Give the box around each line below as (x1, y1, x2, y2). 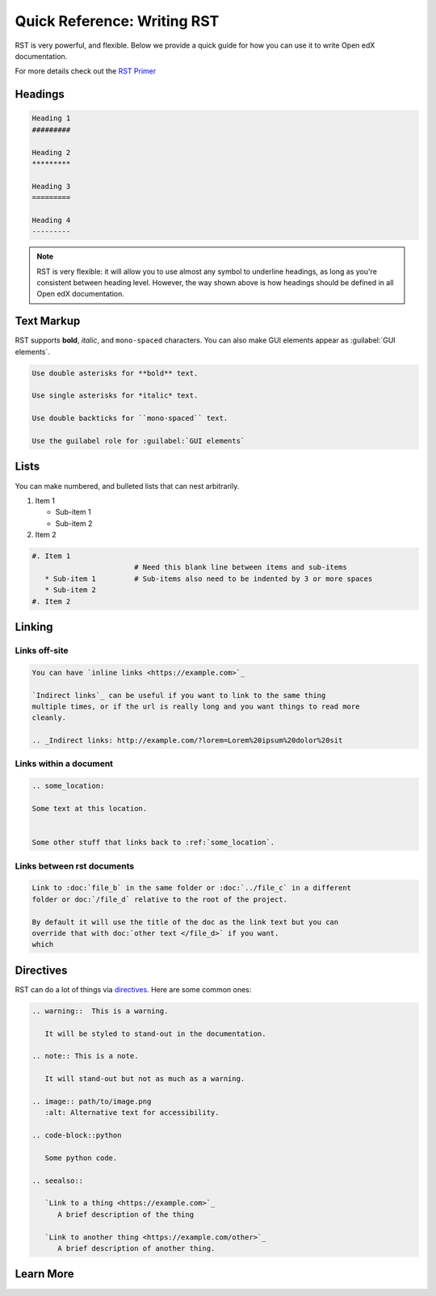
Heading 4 (31, 215, 71, 225)
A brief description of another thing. (57, 1244, 216, 1252)
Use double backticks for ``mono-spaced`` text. (31, 414, 228, 423)
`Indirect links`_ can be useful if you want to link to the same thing (31, 691, 326, 700)
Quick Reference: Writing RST (15, 12, 220, 30)
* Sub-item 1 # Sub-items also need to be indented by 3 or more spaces (44, 574, 373, 583)
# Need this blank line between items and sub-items (133, 562, 347, 572)
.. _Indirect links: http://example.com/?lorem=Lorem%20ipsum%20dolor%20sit (31, 736, 343, 745)
